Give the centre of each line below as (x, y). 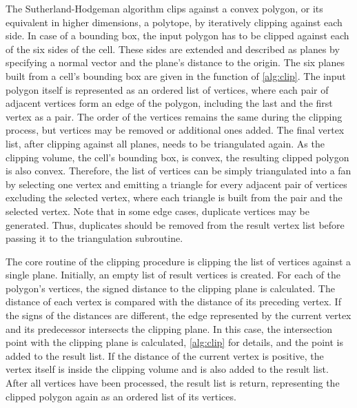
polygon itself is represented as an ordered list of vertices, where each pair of (167, 89)
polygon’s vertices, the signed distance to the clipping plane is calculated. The (170, 288)
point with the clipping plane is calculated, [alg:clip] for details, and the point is (174, 342)
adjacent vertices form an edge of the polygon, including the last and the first (169, 103)
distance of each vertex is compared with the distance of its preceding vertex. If (173, 302)
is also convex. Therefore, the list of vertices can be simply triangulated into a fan (178, 171)
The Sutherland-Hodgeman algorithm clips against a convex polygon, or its (164, 8)
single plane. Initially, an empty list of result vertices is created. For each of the (173, 275)
